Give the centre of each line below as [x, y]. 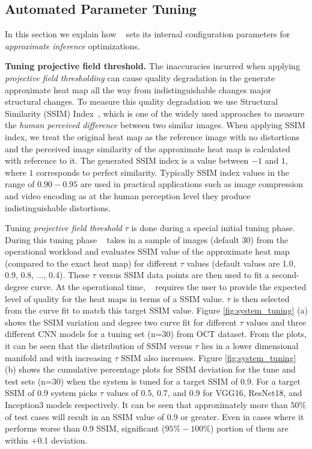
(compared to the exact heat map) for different [91, 263]
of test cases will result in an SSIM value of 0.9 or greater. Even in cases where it [154, 416]
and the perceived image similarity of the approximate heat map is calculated [148, 148]
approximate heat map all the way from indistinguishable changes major [138, 89]
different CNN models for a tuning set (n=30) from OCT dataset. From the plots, [156, 334]
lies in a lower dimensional [250, 346]
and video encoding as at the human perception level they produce [128, 195]
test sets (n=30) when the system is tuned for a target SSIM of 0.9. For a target [153, 381]
